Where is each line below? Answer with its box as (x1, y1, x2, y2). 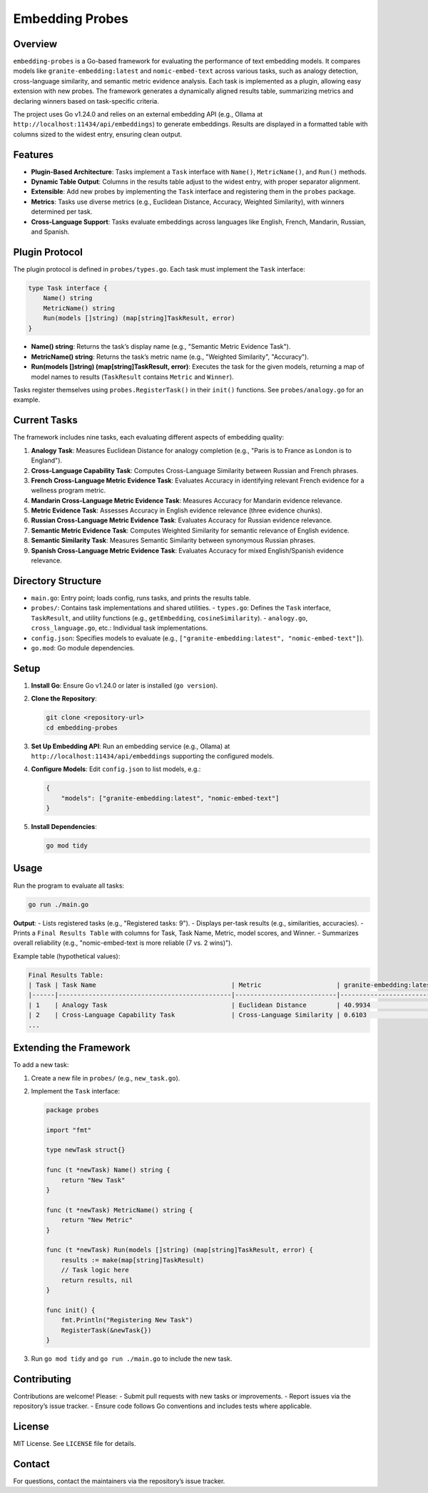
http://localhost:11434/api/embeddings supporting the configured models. (31, 751, 275, 760)
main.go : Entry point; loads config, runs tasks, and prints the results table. (31, 593, 251, 602)
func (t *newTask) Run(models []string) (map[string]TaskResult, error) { (46, 1246, 314, 1254)
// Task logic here (61, 1266, 130, 1274)
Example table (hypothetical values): (13, 951, 121, 961)
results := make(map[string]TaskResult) (61, 1256, 205, 1264)
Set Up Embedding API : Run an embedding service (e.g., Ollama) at (31, 742, 230, 750)
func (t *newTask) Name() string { (46, 1166, 170, 1174)
